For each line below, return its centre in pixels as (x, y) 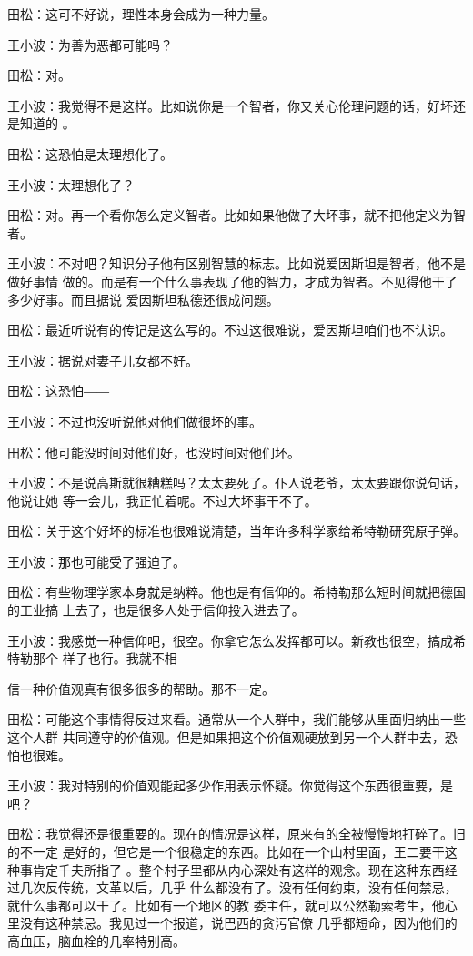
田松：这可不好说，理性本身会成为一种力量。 (141, 14)
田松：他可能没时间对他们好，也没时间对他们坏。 (154, 452)
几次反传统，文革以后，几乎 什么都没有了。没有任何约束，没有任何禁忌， (238, 887)
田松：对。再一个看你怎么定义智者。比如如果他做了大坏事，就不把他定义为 (230, 215)
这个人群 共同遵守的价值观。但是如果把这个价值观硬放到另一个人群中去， (226, 737)
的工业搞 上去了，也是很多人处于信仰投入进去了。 (156, 610)
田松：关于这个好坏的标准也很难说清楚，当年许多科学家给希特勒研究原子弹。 (236, 531)
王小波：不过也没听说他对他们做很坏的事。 (135, 421)
